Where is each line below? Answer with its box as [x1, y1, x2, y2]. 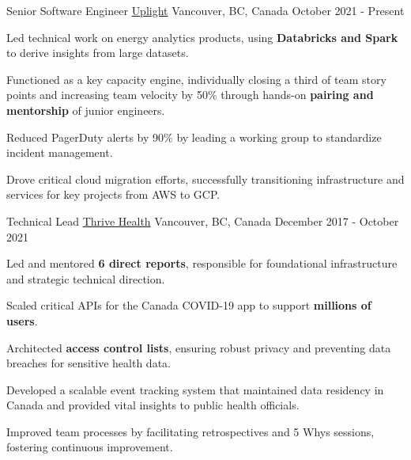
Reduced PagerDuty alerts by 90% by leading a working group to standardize [6, 128, 382, 145]
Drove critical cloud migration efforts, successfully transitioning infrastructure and [6, 170, 405, 187]
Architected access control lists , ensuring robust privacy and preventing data [6, 339, 391, 355]
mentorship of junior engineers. [6, 101, 165, 118]
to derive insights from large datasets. [6, 44, 189, 61]
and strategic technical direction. [6, 270, 165, 287]
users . [6, 312, 38, 329]
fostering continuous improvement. [6, 439, 173, 455]
